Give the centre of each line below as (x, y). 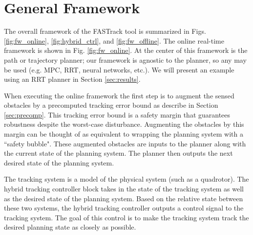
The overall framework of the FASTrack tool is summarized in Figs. (105, 31)
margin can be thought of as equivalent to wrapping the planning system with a (124, 134)
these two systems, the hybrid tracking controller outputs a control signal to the (124, 208)
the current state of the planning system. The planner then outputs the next (118, 153)
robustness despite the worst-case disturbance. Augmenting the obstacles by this (124, 124)
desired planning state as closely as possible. (70, 227)
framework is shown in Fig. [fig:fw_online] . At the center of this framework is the (126, 50)
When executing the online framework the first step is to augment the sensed (119, 95)
